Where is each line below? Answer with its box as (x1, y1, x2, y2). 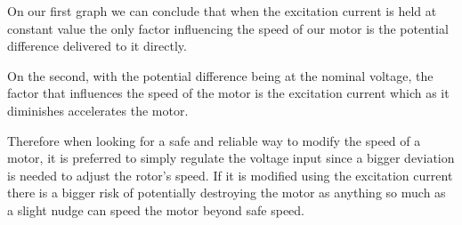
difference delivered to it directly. (7, 36, 187, 55)
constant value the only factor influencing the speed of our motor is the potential (7, 19, 449, 37)
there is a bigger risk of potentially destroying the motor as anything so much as (7, 183, 446, 202)
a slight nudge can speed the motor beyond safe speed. (7, 200, 304, 219)
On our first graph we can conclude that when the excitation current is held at (7, 2, 437, 20)
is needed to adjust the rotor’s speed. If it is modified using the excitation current (7, 165, 453, 184)
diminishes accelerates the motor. (7, 100, 189, 119)
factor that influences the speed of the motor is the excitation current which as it (7, 84, 450, 102)
